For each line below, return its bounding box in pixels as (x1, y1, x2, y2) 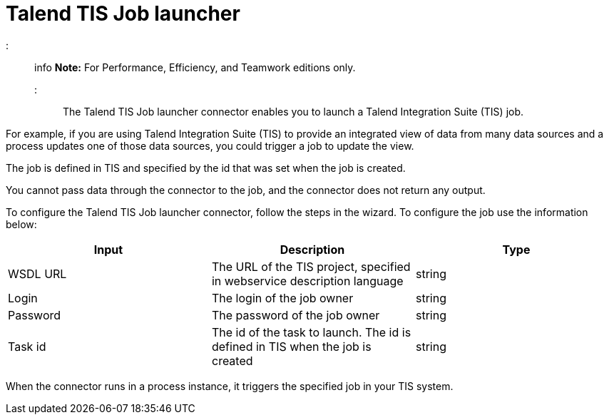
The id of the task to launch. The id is (211, 324, 411, 339)
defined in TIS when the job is (211, 339, 372, 354)
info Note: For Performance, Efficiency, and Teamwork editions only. (34, 61, 356, 73)
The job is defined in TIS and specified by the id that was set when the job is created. (6, 161, 406, 174)
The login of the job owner (211, 290, 354, 305)
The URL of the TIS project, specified (211, 259, 411, 274)
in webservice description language (211, 273, 404, 288)
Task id (8, 339, 46, 354)
